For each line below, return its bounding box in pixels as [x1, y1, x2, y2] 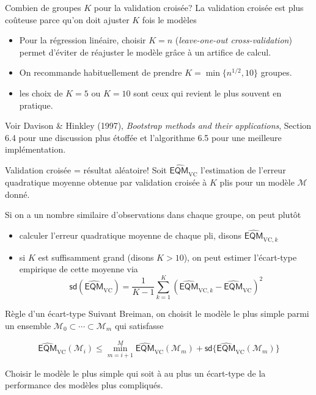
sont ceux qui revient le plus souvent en [133, 86, 282, 99]
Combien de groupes [5, 1, 81, 13]
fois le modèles [142, 13, 197, 26]
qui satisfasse [114, 319, 164, 332]
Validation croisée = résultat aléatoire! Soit [5, 164, 167, 176]
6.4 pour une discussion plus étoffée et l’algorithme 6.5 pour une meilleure [5, 131, 282, 143]
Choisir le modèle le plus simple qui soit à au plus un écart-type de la [5, 366, 266, 379]
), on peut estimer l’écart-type [183, 250, 297, 263]
